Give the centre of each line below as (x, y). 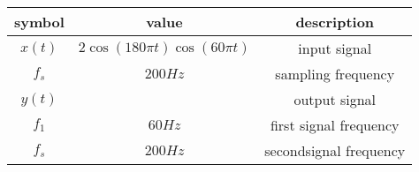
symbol (39, 22)
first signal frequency (335, 125)
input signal (335, 48)
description (335, 22)
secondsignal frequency (335, 150)
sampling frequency (335, 74)
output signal (335, 99)
